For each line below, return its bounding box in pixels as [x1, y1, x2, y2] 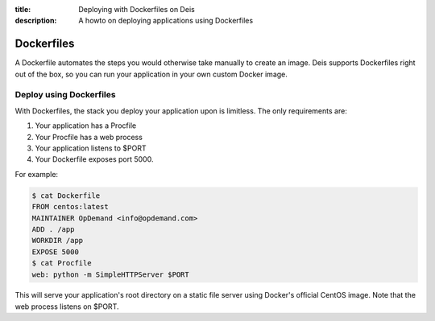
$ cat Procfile [31, 258, 92, 268]
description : [14, 16, 57, 26]
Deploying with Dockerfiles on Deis [78, 5, 195, 14]
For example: [14, 169, 59, 179]
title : [14, 5, 31, 14]
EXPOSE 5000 [31, 247, 80, 257]
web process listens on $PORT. [14, 302, 119, 311]
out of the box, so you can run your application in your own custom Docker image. [14, 69, 288, 79]
